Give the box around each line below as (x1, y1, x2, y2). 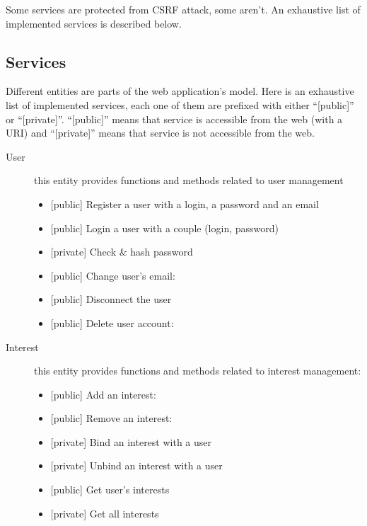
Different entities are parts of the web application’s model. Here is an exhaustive (6, 84, 354, 98)
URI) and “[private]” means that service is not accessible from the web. (6, 125, 315, 140)
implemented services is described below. (6, 16, 182, 30)
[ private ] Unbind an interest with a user (50, 458, 223, 473)
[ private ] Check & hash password (50, 244, 193, 259)
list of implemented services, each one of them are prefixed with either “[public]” (6, 97, 354, 112)
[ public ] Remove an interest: (50, 411, 173, 425)
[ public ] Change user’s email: (50, 268, 175, 282)
